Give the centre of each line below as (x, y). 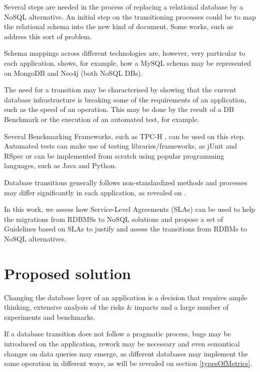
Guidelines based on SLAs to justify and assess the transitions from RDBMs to (125, 229)
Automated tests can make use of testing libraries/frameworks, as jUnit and (121, 146)
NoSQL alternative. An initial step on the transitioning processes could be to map (130, 16)
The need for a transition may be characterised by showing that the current (120, 90)
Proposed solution (68, 273)
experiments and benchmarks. (50, 317)
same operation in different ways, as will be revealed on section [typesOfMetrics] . (128, 363)
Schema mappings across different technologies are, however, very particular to (125, 53)
